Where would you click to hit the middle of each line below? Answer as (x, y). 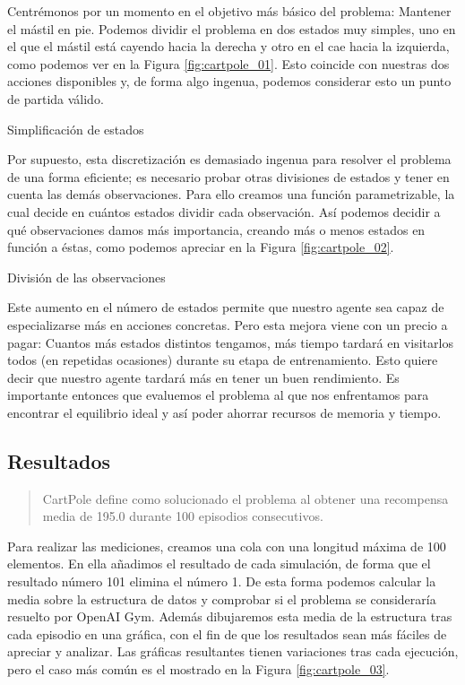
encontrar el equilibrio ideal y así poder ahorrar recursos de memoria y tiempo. (224, 412)
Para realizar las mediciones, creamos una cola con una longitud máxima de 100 (227, 546)
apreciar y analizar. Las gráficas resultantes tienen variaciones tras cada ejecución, (233, 651)
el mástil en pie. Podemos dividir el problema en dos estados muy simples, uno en (232, 28)
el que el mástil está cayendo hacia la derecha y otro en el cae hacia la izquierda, (228, 46)
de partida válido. (56, 98)
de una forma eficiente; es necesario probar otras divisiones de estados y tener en (228, 176)
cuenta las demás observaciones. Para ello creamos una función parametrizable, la (231, 194)
